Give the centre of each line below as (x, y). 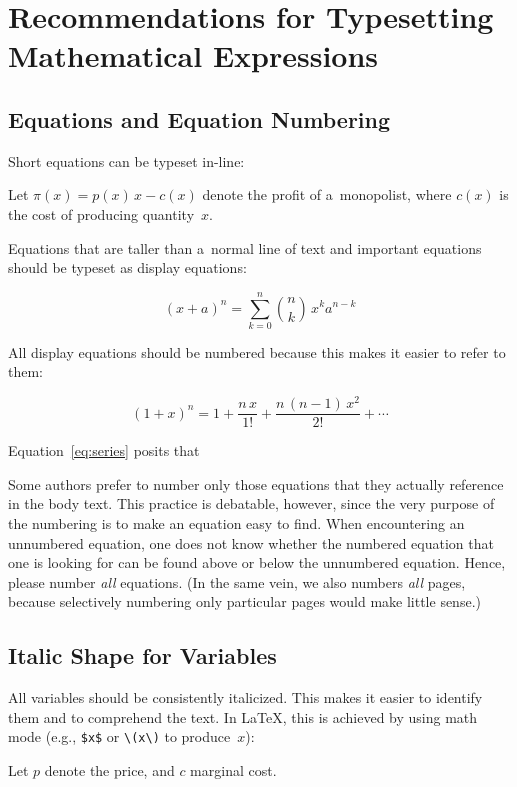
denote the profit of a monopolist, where (327, 194)
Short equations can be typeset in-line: (126, 160)
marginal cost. (233, 769)
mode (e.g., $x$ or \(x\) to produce (119, 736)
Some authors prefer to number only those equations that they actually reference (256, 483)
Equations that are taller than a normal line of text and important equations (245, 247)
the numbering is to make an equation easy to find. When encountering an (236, 522)
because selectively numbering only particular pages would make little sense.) (244, 601)
